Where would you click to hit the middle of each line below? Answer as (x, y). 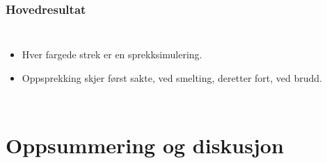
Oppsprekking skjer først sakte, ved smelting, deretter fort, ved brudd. (172, 77)
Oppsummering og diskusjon (145, 145)
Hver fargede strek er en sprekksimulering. (112, 54)
